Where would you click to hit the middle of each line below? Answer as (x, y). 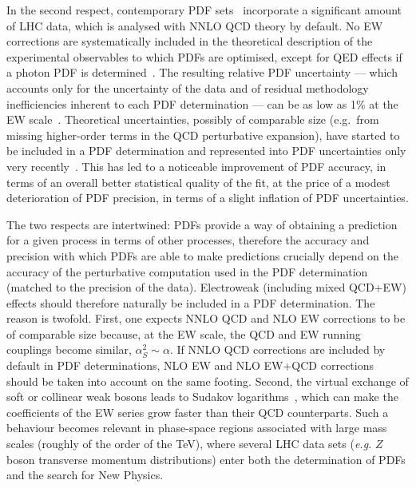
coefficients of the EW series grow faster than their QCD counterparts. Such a (198, 412)
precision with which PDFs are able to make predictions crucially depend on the (202, 255)
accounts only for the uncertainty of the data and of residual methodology (188, 87)
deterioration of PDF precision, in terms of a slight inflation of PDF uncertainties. (208, 198)
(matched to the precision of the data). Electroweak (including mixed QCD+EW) (206, 287)
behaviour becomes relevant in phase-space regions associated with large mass (197, 428)
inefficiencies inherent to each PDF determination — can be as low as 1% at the (202, 103)
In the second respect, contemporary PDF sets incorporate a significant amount (204, 10)
